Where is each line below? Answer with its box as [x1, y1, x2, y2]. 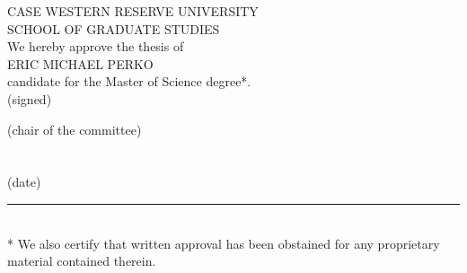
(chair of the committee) [7, 119, 142, 138]
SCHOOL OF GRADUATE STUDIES [7, 19, 220, 38]
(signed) [7, 89, 52, 108]
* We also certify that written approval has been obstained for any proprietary [7, 233, 440, 252]
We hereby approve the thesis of [7, 37, 184, 56]
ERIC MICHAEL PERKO [7, 54, 154, 73]
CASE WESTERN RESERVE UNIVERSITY [7, 2, 259, 20]
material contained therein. [7, 251, 156, 270]
